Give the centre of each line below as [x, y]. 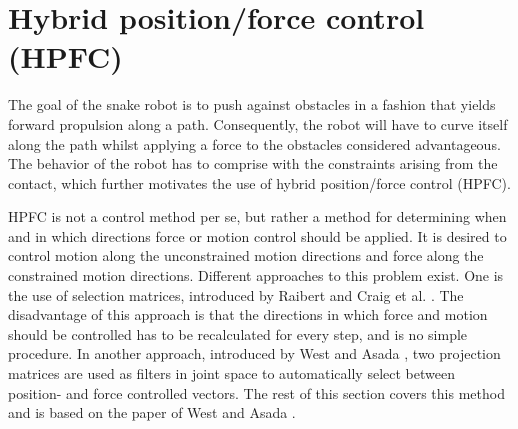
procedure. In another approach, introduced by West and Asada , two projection [254, 353]
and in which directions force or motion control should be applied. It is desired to [257, 235]
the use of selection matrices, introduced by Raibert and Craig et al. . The [236, 294]
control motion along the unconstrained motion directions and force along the [246, 255]
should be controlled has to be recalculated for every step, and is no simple [238, 333]
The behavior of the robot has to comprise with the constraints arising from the [253, 163]
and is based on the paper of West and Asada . [152, 412]
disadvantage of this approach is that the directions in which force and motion [248, 314]
